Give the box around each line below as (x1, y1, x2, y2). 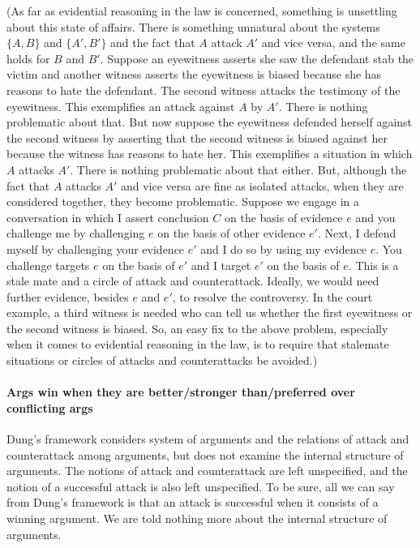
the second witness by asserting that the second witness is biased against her (6, 129, 388, 146)
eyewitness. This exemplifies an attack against (6, 97, 235, 114)
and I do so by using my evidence (200, 240, 366, 257)
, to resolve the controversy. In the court (172, 288, 373, 305)
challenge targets (6, 256, 90, 273)
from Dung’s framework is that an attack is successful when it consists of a (6, 494, 379, 511)
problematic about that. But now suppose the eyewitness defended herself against (6, 113, 413, 131)
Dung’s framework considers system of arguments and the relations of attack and (6, 430, 409, 447)
